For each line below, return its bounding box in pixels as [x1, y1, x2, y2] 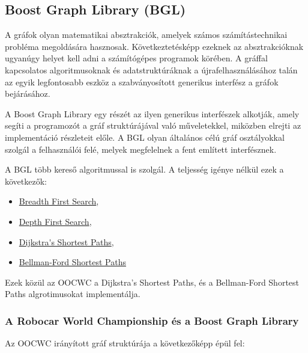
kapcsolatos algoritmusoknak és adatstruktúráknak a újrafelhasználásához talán [5, 63, 298, 76]
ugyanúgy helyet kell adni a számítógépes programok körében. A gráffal [5, 52, 268, 64]
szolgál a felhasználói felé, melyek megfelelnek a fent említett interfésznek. [5, 143, 277, 155]
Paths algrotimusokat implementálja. [5, 287, 140, 300]
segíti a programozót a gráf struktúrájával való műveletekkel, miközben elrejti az [5, 119, 301, 132]
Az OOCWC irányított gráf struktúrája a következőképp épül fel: [5, 337, 245, 349]
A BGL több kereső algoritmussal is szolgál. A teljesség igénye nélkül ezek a [5, 163, 284, 176]
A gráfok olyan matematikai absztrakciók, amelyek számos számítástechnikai [5, 28, 288, 41]
